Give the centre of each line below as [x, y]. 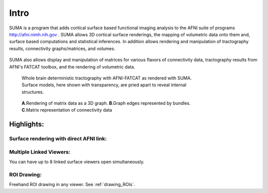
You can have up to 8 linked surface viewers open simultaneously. [77, 162]
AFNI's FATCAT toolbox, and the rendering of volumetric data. [72, 66]
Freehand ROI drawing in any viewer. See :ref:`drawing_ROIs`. [72, 185]
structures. [33, 92]
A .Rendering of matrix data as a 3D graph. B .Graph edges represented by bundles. [106, 103]
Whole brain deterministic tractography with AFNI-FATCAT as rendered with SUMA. [107, 78]
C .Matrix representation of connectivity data [67, 110]
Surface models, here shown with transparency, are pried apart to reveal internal [104, 85]
